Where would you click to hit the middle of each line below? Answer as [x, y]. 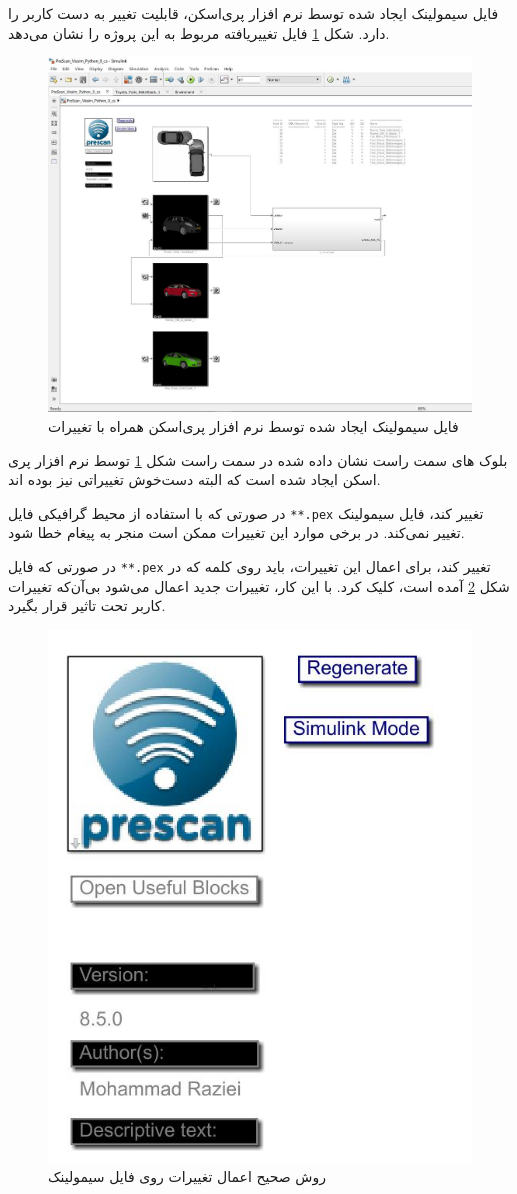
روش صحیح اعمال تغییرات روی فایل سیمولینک [187, 1176]
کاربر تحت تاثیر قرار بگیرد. [87, 605]
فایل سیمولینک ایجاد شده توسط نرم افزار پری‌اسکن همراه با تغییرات [253, 425]
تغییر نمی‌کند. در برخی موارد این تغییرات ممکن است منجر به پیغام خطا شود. [236, 532]
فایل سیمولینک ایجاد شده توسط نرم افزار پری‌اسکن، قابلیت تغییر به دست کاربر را [253, 13]
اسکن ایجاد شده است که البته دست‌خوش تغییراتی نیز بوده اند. [194, 479]
